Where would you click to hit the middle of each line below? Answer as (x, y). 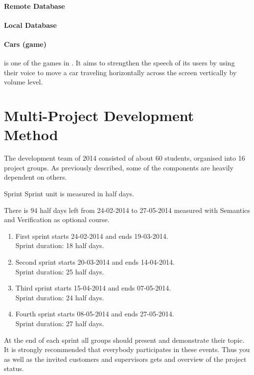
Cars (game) (25, 44)
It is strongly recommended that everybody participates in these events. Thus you (127, 349)
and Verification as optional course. (57, 219)
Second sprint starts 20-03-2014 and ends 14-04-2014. (95, 262)
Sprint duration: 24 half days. (60, 297)
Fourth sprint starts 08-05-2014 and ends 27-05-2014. (95, 314)
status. (14, 368)
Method (31, 135)
